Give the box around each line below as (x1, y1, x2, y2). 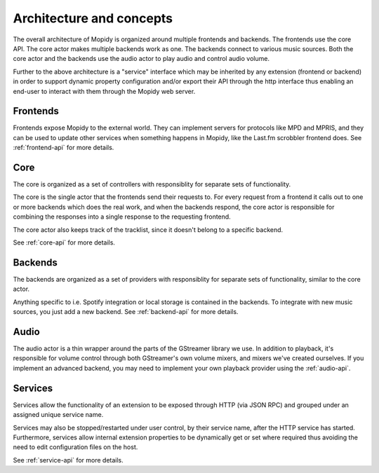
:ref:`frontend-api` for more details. (13, 144, 114, 152)
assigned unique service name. (13, 411, 104, 419)
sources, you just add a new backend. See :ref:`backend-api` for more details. (13, 308, 239, 316)
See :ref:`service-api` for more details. (13, 455, 124, 464)
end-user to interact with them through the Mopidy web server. (13, 87, 196, 95)
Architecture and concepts (13, 11, 173, 26)
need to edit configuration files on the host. (13, 443, 138, 451)
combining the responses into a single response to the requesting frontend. (13, 212, 231, 221)
